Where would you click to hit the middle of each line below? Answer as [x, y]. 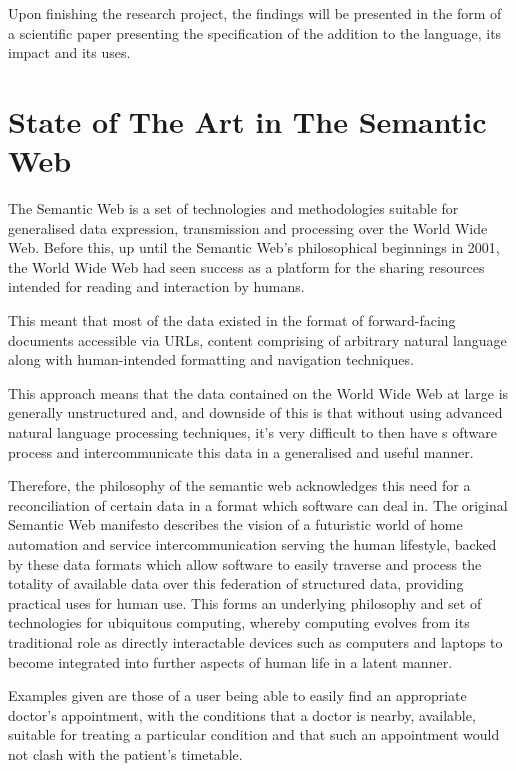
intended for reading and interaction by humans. [156, 286]
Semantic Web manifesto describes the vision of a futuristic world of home [235, 524]
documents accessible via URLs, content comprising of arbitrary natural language [257, 339]
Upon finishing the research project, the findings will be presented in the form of [255, 13]
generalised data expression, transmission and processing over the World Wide [248, 227]
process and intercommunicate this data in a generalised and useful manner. [241, 451]
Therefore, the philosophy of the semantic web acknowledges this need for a [239, 485]
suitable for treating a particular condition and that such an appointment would [254, 734]
